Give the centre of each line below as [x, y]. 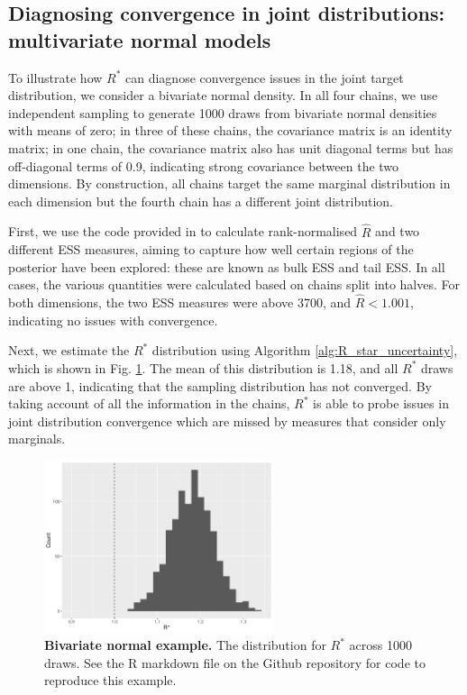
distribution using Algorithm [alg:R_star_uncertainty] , [305, 350]
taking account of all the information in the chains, [149, 403]
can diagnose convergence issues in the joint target [265, 77]
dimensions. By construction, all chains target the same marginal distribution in [229, 183]
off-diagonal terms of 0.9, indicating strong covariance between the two [204, 165]
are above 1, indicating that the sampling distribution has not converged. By [220, 385]
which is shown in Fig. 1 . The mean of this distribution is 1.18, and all [203, 367]
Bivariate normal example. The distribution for [185, 645]
